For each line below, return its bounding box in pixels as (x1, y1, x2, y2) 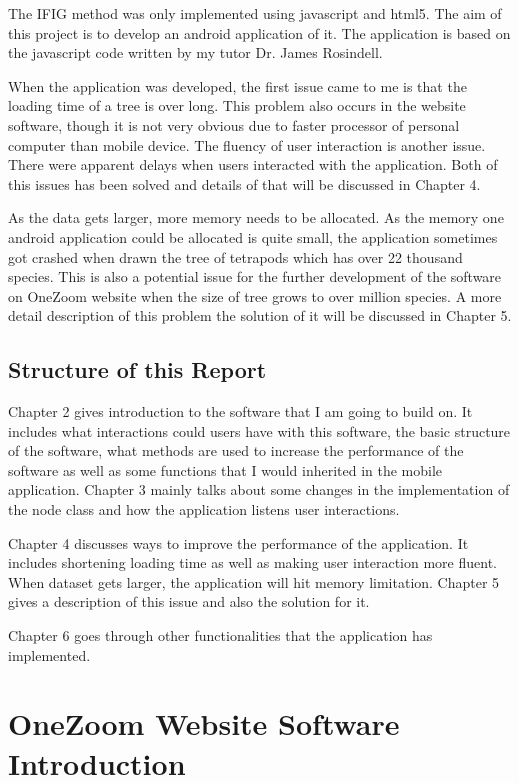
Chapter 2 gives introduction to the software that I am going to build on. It (8, 401, 473, 422)
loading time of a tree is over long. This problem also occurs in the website (8, 95, 466, 116)
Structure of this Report (8, 354, 267, 385)
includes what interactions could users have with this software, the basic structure (8, 420, 511, 441)
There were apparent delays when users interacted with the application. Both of (8, 154, 498, 175)
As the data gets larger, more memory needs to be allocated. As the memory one (8, 207, 504, 228)
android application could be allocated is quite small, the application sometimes (8, 226, 498, 247)
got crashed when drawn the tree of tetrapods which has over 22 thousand (8, 246, 463, 267)
